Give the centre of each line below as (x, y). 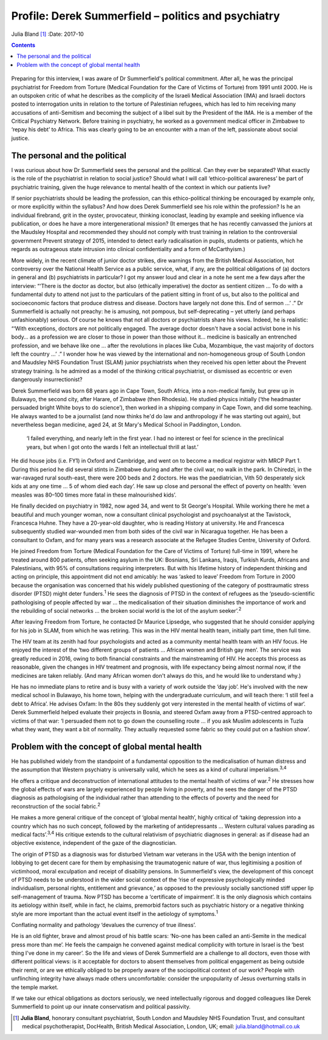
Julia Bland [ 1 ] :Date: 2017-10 (48, 34)
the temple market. (35, 987)
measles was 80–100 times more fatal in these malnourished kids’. (94, 495)
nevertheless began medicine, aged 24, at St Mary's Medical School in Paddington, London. (126, 425)
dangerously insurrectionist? (47, 379)
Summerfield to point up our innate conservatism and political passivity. (101, 1007)
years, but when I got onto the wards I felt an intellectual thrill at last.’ (112, 447)
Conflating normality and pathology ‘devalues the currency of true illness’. (104, 925)
